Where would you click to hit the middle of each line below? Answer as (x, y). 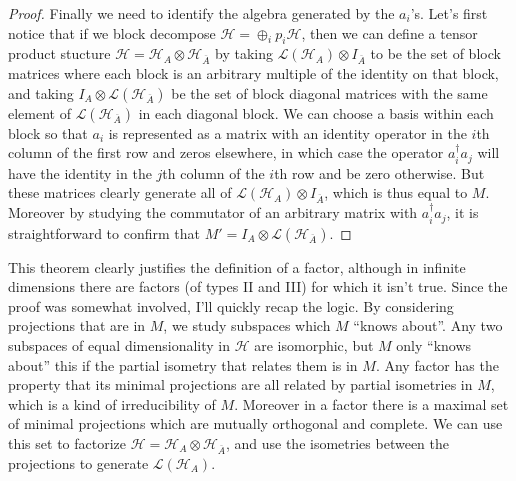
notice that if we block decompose (112, 32)
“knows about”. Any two (428, 325)
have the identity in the (80, 172)
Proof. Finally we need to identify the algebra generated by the (201, 13)
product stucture (59, 53)
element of (39, 112)
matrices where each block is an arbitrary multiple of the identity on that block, (253, 73)
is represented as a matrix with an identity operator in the (287, 132)
